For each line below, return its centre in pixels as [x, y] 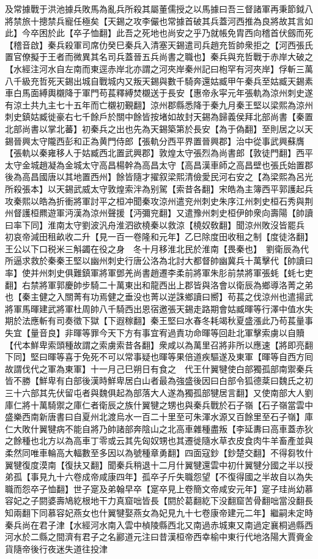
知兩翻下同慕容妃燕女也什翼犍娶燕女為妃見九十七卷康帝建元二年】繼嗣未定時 [159, 512]
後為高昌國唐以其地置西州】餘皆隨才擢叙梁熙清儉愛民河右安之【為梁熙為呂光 [159, 177]
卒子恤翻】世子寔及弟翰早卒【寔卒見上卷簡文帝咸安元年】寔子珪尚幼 [167, 488]
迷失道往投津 [82, 548]
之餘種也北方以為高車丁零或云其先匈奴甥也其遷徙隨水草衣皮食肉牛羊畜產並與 [159, 441]
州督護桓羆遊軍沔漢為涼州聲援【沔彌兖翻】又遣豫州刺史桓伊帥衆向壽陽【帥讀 [159, 213]
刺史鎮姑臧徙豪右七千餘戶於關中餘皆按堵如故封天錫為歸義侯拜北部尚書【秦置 [159, 117]
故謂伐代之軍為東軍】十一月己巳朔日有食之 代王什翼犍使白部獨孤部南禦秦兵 [159, 368]
